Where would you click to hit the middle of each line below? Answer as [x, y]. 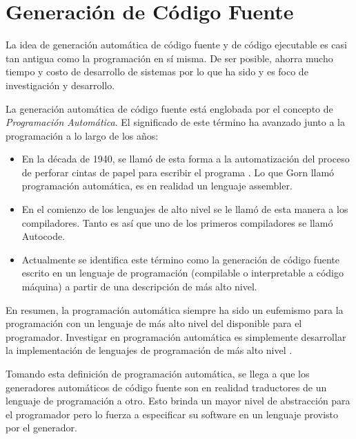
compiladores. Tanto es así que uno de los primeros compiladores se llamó [177, 222]
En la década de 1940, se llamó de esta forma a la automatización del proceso [186, 159]
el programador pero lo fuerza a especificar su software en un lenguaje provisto [172, 414]
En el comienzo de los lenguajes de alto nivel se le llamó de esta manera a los [185, 209]
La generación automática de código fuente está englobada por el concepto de [169, 108]
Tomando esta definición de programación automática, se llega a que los [158, 373]
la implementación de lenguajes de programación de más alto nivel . [149, 350]
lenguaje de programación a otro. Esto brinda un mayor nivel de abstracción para [178, 401]
